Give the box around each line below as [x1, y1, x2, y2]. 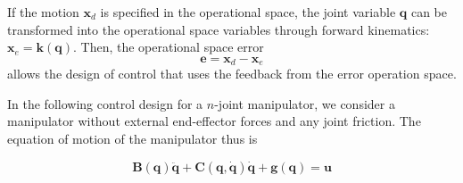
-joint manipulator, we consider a [214, 94, 395, 112]
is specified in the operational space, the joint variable [100, 3, 396, 21]
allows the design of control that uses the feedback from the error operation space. [7, 64, 457, 83]
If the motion [7, 3, 79, 21]
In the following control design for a [7, 94, 203, 112]
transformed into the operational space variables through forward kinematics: [7, 20, 430, 38]
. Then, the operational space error [72, 37, 264, 56]
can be [410, 3, 447, 21]
